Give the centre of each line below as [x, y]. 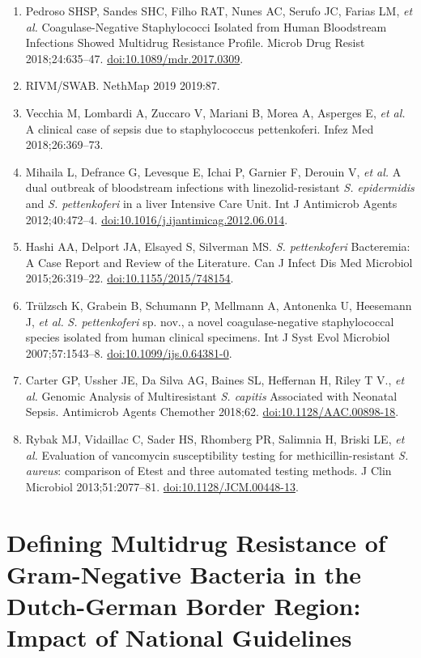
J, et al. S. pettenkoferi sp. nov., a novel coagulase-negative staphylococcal [210, 321]
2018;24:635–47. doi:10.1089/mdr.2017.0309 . [134, 58]
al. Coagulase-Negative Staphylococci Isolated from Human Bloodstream [206, 26]
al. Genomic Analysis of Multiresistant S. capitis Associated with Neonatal [211, 395]
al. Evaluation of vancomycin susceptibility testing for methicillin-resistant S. [217, 454]
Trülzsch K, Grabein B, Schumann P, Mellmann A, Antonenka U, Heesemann [219, 305]
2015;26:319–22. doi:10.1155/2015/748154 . [130, 278]
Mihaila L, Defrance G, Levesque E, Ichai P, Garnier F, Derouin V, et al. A [213, 171]
